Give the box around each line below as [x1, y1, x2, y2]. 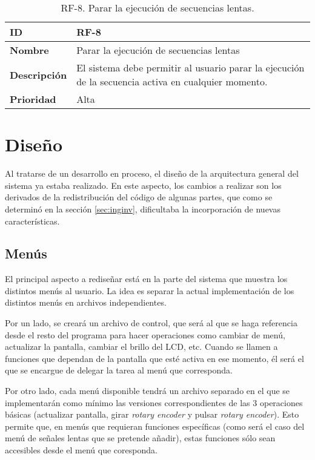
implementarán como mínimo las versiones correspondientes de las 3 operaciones [5, 396, 303, 409]
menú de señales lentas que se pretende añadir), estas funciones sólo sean [5, 432, 276, 444]
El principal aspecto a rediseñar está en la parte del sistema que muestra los [5, 272, 288, 285]
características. [5, 214, 60, 227]
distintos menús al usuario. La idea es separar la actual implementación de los [5, 284, 294, 297]
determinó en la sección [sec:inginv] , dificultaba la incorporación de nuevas [5, 202, 280, 215]
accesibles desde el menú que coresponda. [5, 444, 157, 456]
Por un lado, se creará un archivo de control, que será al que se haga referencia [5, 317, 297, 329]
